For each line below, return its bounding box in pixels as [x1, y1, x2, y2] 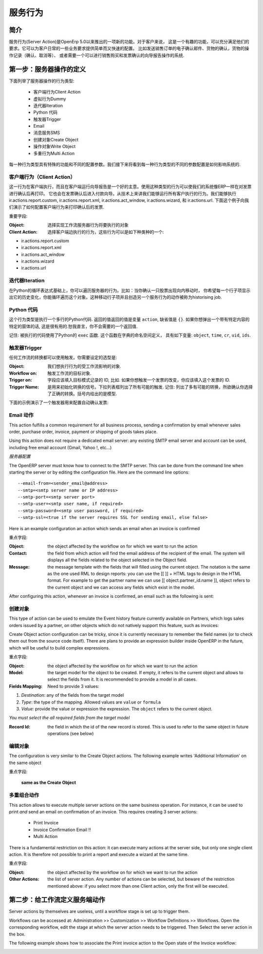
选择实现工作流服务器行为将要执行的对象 [47, 222, 129, 228]
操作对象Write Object [33, 144, 76, 150]
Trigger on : [9, 377, 33, 383]
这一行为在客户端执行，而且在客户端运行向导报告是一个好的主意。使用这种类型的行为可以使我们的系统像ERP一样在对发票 [9, 184, 252, 190]
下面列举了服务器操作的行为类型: [9, 78, 75, 84]
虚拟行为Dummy [33, 95, 66, 102]
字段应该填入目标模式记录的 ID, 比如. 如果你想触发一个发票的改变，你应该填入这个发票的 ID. [47, 377, 231, 383]
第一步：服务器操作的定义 [9, 65, 86, 73]
